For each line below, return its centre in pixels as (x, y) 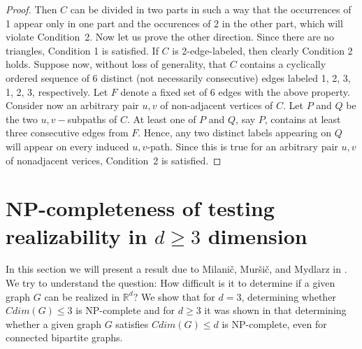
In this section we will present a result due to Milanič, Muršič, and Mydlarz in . (176, 269)
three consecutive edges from (67, 133)
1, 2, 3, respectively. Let (57, 91)
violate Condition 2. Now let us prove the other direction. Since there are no (170, 37)
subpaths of (92, 119)
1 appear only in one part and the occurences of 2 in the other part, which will (174, 23)
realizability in (77, 235)
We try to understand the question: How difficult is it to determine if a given (171, 283)
